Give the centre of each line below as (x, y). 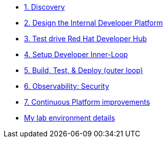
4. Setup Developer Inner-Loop (76, 54)
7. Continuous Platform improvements (87, 102)
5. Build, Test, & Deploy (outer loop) (83, 70)
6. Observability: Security (67, 86)
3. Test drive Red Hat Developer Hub (86, 39)
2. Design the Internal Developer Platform (93, 23)
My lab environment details (70, 118)
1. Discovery (44, 7)
